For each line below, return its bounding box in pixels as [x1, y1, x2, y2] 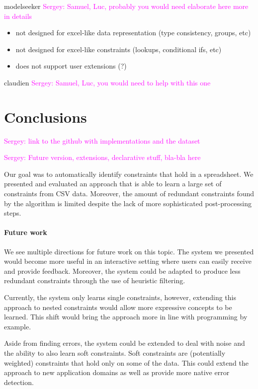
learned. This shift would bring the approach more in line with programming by [4, 311, 248, 322]
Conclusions [4, 106, 87, 127]
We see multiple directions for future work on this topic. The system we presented [4, 246, 254, 256]
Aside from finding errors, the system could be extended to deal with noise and [4, 338, 245, 348]
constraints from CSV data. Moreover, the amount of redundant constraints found [4, 188, 255, 199]
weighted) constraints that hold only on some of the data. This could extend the [4, 357, 249, 368]
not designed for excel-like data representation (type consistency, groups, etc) [15, 27, 251, 38]
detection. [4, 377, 34, 387]
